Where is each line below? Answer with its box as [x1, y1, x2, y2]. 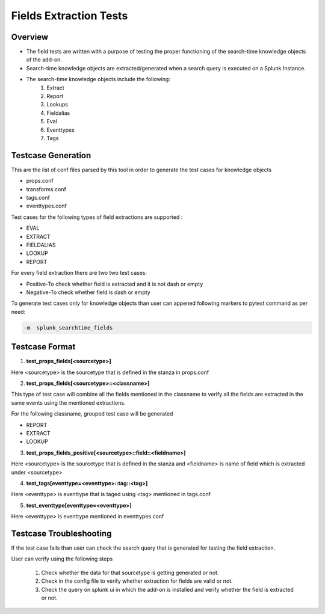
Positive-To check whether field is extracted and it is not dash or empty [26, 280, 203, 287]
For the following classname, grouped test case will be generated [11, 410, 173, 417]
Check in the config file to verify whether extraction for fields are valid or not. [41, 577, 233, 585]
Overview [11, 32, 49, 42]
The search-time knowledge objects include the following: [26, 76, 171, 83]
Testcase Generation [11, 150, 91, 161]
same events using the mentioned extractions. [11, 399, 126, 406]
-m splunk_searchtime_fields [23, 324, 113, 331]
